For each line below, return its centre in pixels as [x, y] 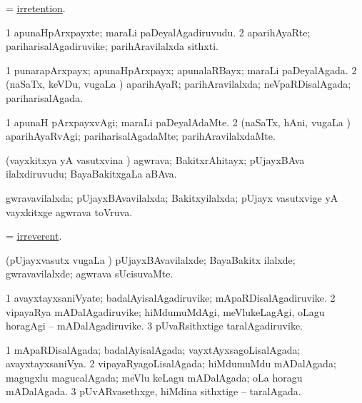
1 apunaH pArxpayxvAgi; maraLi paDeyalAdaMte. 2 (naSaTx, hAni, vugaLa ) [178, 122]
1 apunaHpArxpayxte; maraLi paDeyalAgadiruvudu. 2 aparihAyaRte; [158, 32]
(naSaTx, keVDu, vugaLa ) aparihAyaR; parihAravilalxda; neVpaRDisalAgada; [179, 84]
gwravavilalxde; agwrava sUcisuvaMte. [90, 274]
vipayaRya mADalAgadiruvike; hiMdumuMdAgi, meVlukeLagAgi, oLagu [165, 311]
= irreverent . [34, 236]
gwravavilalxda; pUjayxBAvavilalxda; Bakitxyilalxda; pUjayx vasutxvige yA [172, 197]
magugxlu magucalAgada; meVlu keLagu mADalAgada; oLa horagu [154, 377]
